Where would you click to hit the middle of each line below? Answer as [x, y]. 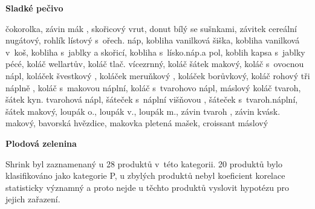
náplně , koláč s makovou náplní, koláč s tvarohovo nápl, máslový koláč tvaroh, [153, 87]
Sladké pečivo [34, 8]
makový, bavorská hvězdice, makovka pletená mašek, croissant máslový [137, 123]
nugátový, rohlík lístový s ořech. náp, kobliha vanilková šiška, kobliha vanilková [153, 40]
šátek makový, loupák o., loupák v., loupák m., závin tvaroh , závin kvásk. [143, 111]
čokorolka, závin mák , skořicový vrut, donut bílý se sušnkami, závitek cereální [151, 28]
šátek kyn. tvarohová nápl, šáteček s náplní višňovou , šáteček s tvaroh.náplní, [152, 99]
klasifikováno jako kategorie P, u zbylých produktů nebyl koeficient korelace [145, 175]
